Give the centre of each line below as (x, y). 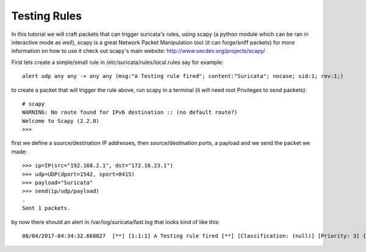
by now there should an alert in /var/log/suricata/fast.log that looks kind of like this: (116, 222)
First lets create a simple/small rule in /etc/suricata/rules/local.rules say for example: (117, 62)
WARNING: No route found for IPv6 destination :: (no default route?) (130, 112)
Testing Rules (47, 16)
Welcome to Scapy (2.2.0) (61, 121)
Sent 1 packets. (46, 208)
